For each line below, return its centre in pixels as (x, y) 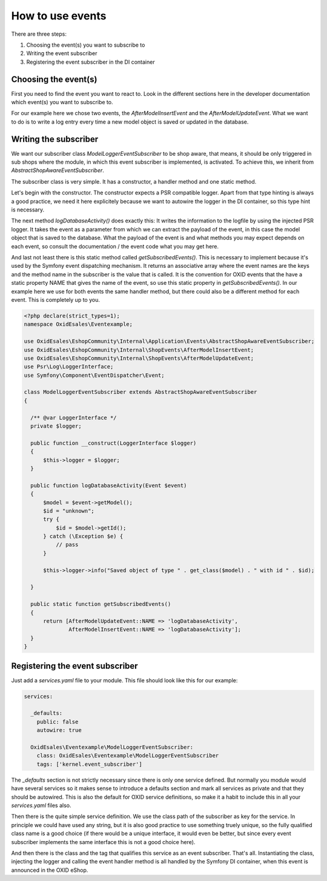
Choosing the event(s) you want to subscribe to (86, 45)
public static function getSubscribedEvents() (101, 604)
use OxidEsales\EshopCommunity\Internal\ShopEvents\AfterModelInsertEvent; (139, 350)
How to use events (59, 16)
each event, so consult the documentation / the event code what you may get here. (115, 246)
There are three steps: (39, 34)
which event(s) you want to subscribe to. (62, 102)
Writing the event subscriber (62, 53)
